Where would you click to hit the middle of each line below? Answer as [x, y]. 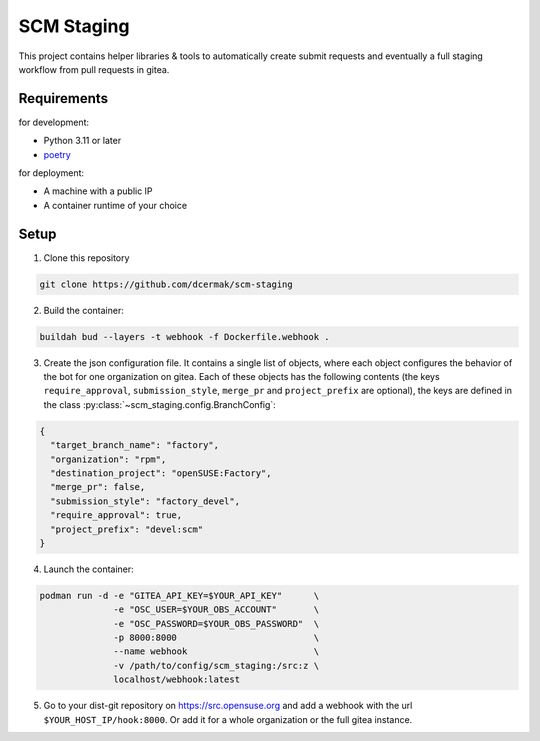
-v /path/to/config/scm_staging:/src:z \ [216, 665]
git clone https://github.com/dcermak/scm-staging [166, 284]
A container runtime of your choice [115, 205]
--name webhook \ [216, 651]
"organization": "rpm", [108, 459]
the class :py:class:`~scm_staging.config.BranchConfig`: [160, 404]
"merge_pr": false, [98, 487]
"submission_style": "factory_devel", [145, 501]
